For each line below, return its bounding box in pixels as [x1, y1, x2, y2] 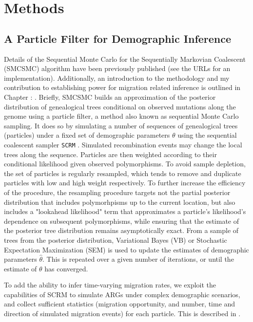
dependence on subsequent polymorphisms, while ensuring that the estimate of [4, 215, 239, 226]
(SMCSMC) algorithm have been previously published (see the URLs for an [4, 63, 231, 73]
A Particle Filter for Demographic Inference [4, 31, 232, 46]
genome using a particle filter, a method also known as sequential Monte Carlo [4, 111, 239, 121]
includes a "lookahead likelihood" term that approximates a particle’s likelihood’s [4, 206, 246, 216]
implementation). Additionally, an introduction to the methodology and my [4, 72, 230, 83]
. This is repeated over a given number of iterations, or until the [42, 254, 234, 264]
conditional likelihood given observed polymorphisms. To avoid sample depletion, [4, 159, 246, 169]
